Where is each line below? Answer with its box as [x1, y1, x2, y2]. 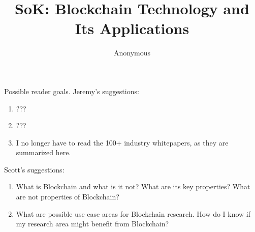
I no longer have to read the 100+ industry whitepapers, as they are [16, 137, 229, 148]
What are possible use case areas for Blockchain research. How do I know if [16, 208, 251, 219]
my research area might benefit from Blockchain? [16, 218, 169, 229]
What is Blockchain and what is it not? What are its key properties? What [16, 181, 250, 192]
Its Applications [75, 18, 189, 39]
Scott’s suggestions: [4, 164, 65, 175]
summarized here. [16, 147, 71, 158]
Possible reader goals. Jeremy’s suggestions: [4, 85, 139, 96]
